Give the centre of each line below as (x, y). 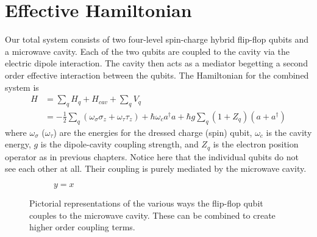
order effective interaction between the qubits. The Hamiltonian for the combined (157, 75)
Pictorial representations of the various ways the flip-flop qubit (146, 203)
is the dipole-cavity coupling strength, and (119, 144)
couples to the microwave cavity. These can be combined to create (152, 215)
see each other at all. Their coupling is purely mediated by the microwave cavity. (156, 168)
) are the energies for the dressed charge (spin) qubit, (153, 132)
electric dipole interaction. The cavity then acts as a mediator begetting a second (156, 63)
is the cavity (289, 132)
